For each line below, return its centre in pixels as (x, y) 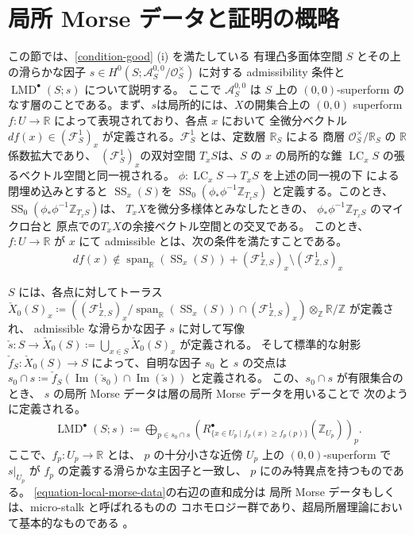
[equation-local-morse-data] (100, 491)
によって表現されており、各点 (131, 119)
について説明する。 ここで (153, 89)
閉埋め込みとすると (58, 190)
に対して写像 (212, 328)
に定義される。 (47, 408)
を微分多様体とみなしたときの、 (230, 208)
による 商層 (315, 135)
